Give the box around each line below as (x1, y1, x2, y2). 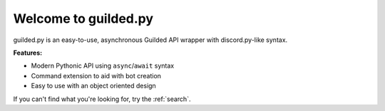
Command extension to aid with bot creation (31, 71, 162, 80)
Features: (13, 48, 43, 57)
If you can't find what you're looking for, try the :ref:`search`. (13, 95, 191, 103)
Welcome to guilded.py (13, 11, 153, 26)
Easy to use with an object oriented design (31, 82, 156, 90)
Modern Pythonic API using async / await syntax (31, 61, 175, 70)
